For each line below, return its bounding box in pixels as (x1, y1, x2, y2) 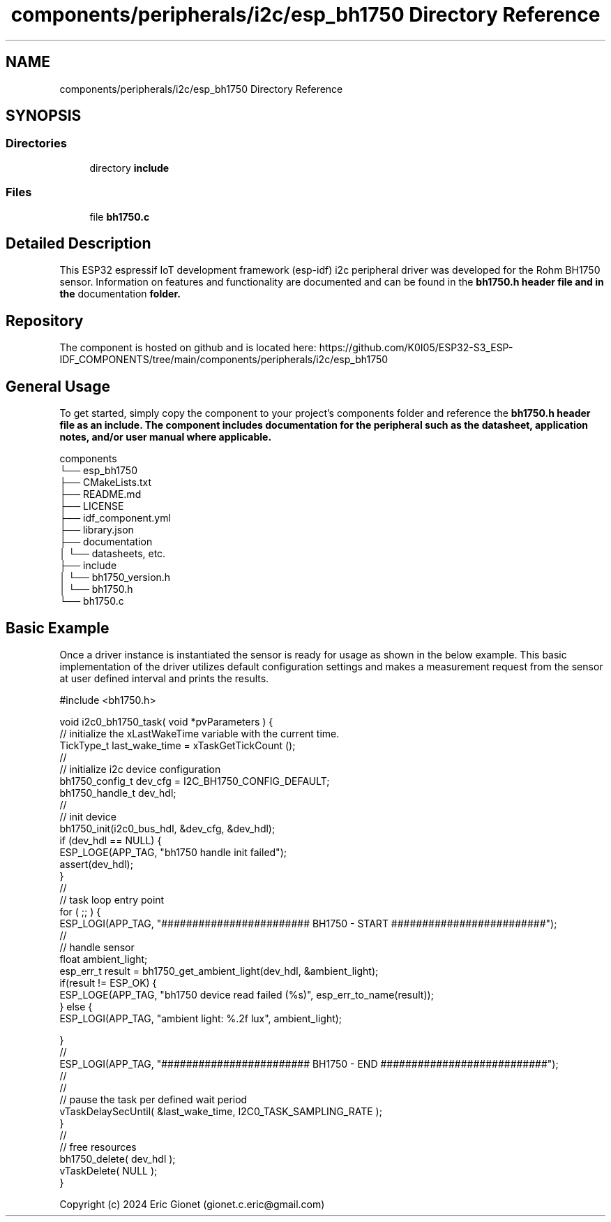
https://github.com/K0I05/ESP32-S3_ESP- (319, 341, 513, 354)
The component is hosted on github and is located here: (59, 341, 317, 354)
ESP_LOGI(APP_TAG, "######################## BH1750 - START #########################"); (59, 917, 557, 929)
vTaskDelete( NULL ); (59, 1164, 158, 1177)
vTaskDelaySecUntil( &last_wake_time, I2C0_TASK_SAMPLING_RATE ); (59, 1105, 382, 1117)
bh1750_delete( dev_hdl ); (59, 1152, 176, 1165)
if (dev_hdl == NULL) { (59, 834, 162, 846)
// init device (59, 810, 116, 823)
